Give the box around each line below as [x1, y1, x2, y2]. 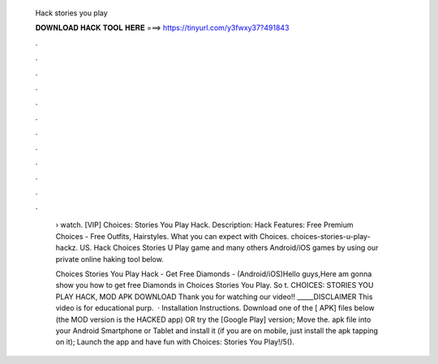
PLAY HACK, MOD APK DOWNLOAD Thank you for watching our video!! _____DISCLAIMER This [55, 292, 373, 302]
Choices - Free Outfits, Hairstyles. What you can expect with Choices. [55, 231, 290, 241]
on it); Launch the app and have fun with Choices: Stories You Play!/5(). [55, 337, 295, 347]
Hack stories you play [35, 8, 109, 18]
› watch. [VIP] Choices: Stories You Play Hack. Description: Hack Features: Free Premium [55, 220, 354, 230]
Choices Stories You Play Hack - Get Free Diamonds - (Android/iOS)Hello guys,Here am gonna [55, 269, 372, 279]
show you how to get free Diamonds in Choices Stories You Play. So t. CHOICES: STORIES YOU [55, 280, 374, 290]
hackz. [55, 243, 79, 253]
